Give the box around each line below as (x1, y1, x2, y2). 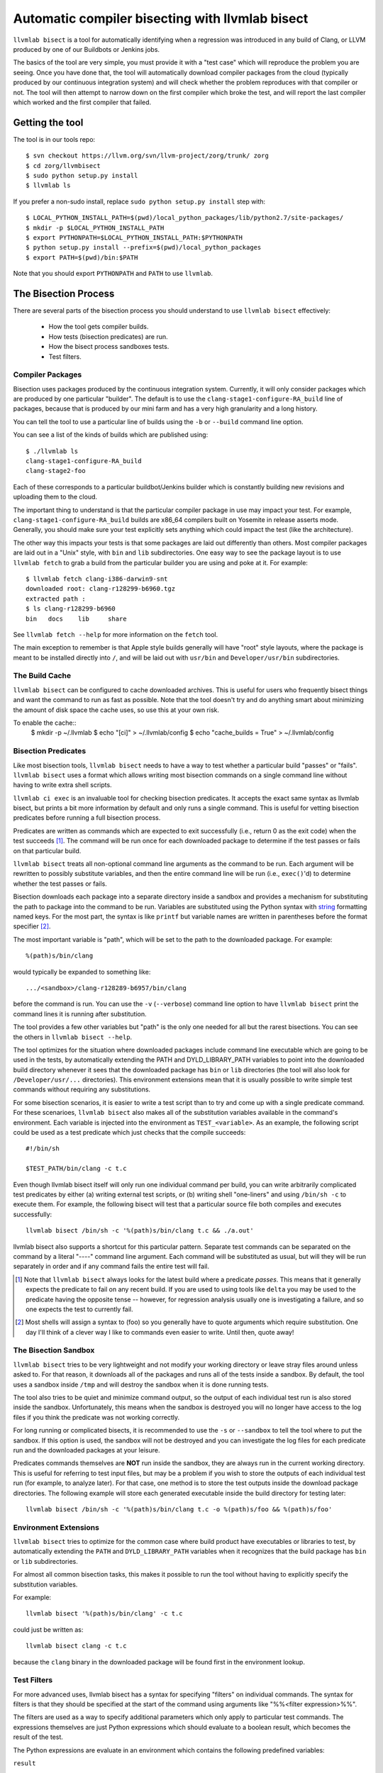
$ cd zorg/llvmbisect (26, 162, 101, 169)
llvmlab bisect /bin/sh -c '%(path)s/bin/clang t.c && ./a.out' (26, 1227, 255, 1235)
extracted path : (26, 594, 86, 603)
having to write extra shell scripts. (13, 781, 113, 789)
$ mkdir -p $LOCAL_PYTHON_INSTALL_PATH (26, 223, 165, 232)
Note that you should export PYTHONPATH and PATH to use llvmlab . (13, 269, 213, 278)
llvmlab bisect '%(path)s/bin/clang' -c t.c (26, 1610, 184, 1618)
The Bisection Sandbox (13, 1345, 95, 1355)
